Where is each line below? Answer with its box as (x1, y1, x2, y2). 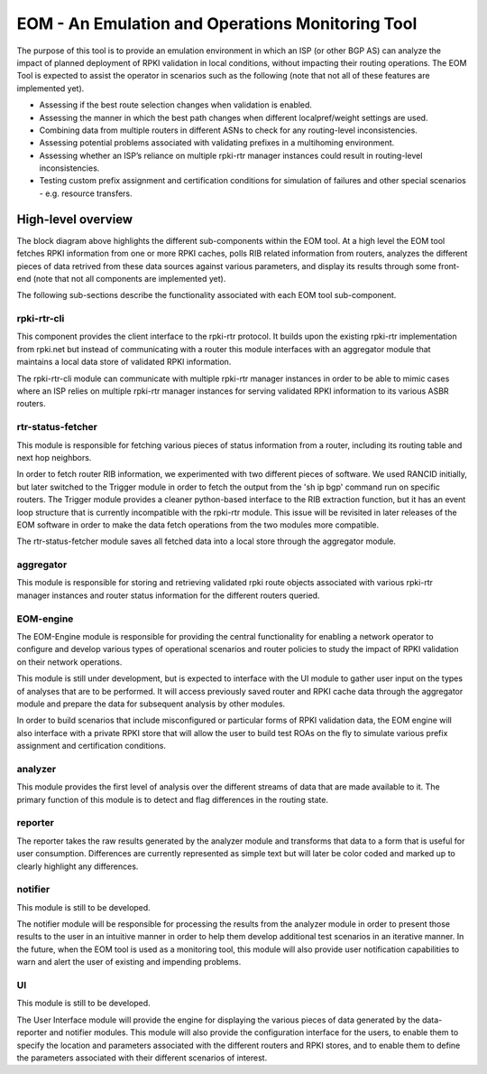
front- (437, 260, 460, 271)
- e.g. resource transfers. (39, 188, 133, 199)
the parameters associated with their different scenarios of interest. (16, 1052, 268, 1063)
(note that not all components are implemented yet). (32, 273, 226, 284)
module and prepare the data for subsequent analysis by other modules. (16, 698, 286, 709)
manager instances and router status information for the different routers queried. (16, 590, 320, 601)
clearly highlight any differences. (16, 861, 139, 872)
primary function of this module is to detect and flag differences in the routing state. (16, 794, 329, 805)
